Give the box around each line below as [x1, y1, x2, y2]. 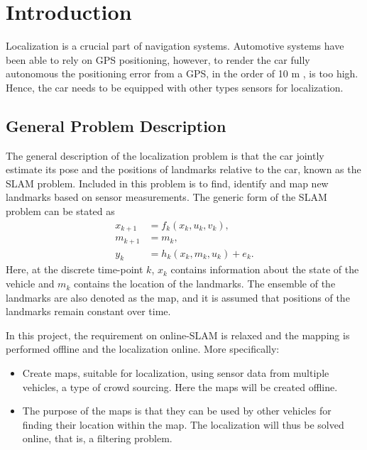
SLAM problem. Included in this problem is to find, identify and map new [6, 175, 329, 190]
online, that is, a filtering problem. [22, 431, 172, 446]
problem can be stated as [6, 204, 115, 219]
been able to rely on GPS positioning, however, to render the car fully [6, 52, 310, 67]
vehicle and [6, 276, 55, 291]
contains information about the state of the [170, 262, 359, 277]
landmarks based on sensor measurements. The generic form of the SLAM [6, 190, 327, 204]
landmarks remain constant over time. [6, 304, 171, 319]
